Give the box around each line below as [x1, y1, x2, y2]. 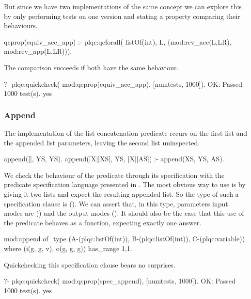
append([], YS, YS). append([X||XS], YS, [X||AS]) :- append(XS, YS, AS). [4, 154, 224, 164]
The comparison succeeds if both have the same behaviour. [4, 62, 179, 72]
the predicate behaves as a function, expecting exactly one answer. [4, 217, 202, 227]
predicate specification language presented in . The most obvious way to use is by [4, 179, 246, 189]
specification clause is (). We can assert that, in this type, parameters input [4, 198, 228, 208]
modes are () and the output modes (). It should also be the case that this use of [4, 208, 244, 218]
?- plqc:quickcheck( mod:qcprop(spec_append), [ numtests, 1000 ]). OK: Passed [4, 276, 235, 286]
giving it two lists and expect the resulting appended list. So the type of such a [4, 189, 239, 199]
